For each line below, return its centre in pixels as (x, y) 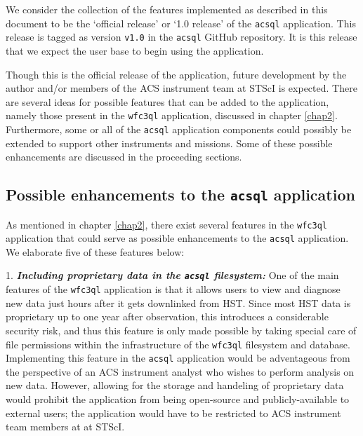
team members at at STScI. (65, 427)
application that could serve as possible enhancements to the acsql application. (177, 238)
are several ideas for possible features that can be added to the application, (167, 101)
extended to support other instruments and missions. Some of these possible (169, 143)
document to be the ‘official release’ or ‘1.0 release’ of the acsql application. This (181, 23)
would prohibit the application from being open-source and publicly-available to (178, 399)
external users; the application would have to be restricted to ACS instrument (173, 413)
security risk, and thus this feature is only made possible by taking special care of (181, 330)
